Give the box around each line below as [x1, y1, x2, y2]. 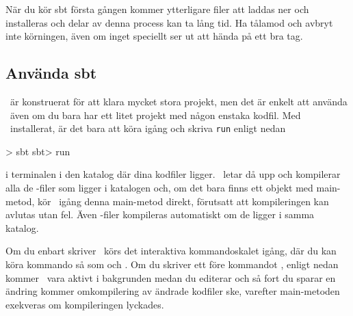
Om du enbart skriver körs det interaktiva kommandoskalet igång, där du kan [5, 243, 337, 258]
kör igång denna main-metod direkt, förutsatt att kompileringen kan [38, 194, 329, 208]
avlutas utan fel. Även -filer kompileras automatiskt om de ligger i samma [5, 207, 315, 222]
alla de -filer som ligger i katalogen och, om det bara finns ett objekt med [5, 181, 313, 195]
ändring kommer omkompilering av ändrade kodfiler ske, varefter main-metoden [5, 284, 340, 298]
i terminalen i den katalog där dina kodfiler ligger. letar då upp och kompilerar [5, 167, 341, 181]
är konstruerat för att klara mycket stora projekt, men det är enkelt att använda [10, 94, 348, 108]
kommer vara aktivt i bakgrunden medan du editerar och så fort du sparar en [5, 270, 336, 285]
